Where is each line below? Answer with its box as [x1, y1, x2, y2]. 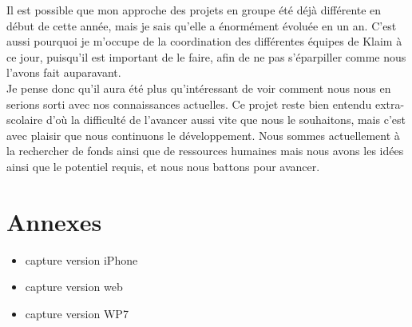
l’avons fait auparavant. [6, 64, 121, 81]
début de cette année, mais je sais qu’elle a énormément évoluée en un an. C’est [6, 17, 397, 34]
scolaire [6, 111, 43, 128]
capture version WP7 [25, 305, 129, 321]
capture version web [25, 278, 123, 295]
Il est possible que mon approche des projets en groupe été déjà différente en [6, 2, 382, 18]
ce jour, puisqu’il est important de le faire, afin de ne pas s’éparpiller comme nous [6, 48, 406, 65]
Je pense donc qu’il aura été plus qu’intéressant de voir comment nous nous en [6, 79, 391, 96]
